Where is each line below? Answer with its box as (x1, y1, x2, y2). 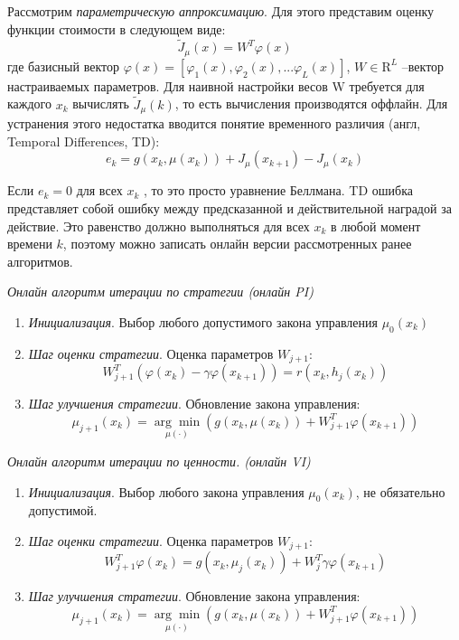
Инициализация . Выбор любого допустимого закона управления (28, 312, 378, 331)
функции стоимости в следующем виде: (7, 19, 226, 38)
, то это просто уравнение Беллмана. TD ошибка (144, 181, 413, 200)
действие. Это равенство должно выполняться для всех (7, 216, 310, 235)
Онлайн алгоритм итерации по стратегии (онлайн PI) (7, 282, 314, 301)
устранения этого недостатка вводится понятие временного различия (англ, (7, 114, 421, 133)
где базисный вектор (7, 56, 119, 75)
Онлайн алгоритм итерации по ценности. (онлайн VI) (7, 451, 311, 470)
